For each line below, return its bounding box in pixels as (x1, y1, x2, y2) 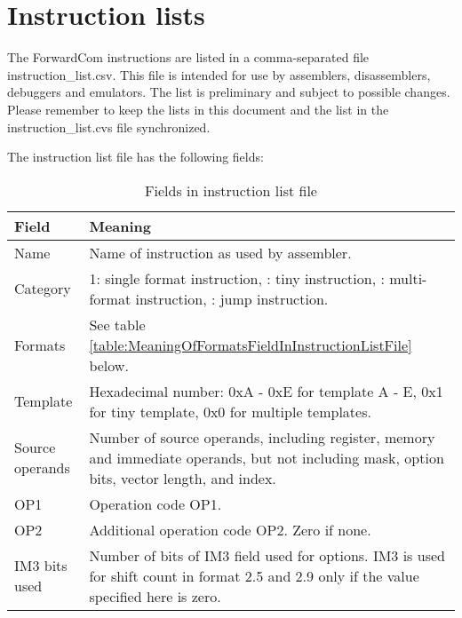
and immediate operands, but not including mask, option (89, 447, 444, 468)
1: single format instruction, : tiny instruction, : (89, 267, 385, 289)
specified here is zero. (89, 585, 221, 606)
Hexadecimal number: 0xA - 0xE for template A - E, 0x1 (89, 380, 443, 401)
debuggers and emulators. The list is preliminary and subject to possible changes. (7, 83, 450, 101)
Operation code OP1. (89, 493, 222, 514)
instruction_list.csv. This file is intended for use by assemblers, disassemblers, (7, 65, 431, 83)
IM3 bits (14, 555, 68, 576)
